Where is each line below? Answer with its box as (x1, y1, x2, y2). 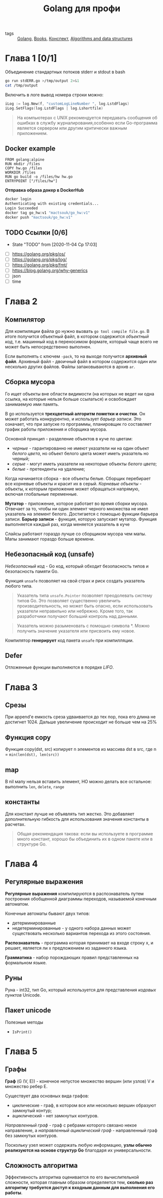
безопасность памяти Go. (5, 568, 59, 574)
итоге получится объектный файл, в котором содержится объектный (5, 333, 149, 339)
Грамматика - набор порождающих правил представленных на (5, 954, 139, 960)
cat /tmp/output (5, 83, 38, 88)
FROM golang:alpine (5, 157, 45, 162)
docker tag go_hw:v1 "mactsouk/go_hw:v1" (5, 211, 91, 216)
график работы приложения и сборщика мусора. (5, 426, 108, 432)
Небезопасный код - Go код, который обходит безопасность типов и (5, 563, 149, 569)
